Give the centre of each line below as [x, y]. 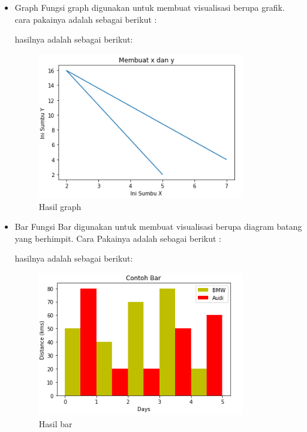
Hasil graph [60, 206]
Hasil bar [55, 423]
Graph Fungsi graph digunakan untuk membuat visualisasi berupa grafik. [150, 7]
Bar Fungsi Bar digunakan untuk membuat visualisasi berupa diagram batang [158, 226]
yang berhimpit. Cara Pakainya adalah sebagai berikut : [118, 238]
